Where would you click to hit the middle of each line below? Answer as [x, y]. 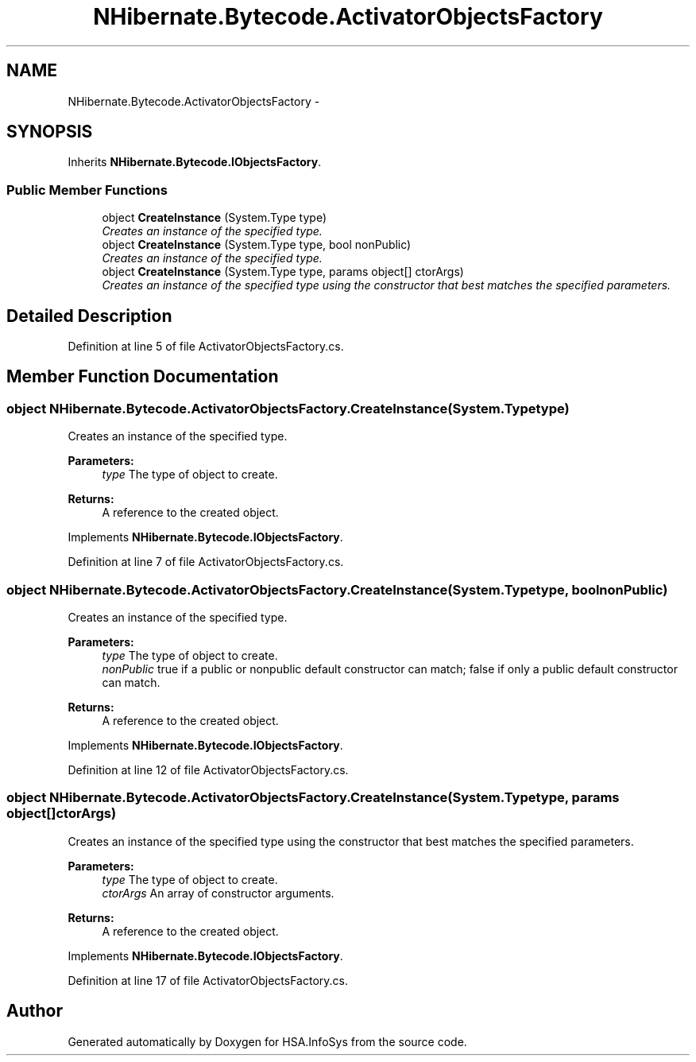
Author [35, 1011]
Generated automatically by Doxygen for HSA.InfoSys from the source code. [267, 1041]
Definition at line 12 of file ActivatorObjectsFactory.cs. [208, 770]
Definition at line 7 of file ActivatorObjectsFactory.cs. [206, 562]
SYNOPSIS [50, 132]
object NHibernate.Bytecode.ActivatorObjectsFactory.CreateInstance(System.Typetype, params [313, 798]
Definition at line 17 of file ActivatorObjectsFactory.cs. [208, 980]
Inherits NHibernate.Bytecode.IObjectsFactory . [195, 162]
